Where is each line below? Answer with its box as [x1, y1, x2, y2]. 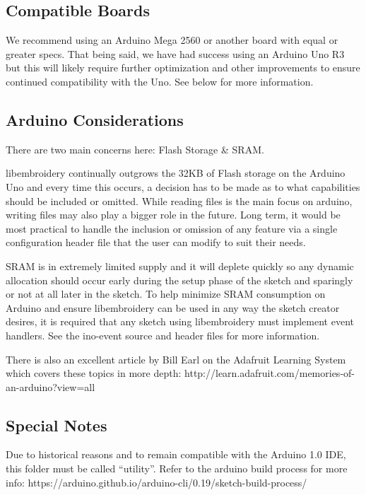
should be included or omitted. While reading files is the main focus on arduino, [6, 193, 353, 208]
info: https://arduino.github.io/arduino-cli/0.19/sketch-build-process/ [6, 474, 307, 489]
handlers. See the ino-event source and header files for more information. [6, 327, 320, 342]
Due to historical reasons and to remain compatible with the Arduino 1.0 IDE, [6, 447, 346, 462]
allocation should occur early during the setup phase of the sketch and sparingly [6, 272, 353, 287]
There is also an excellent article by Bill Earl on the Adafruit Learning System [6, 351, 346, 366]
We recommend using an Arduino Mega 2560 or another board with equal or [6, 33, 338, 47]
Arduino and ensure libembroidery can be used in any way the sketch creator [6, 300, 340, 315]
